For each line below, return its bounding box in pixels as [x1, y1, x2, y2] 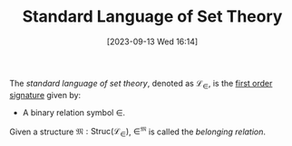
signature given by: [9, 89, 82, 100]
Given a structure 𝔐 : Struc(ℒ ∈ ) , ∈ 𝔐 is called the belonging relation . [9, 124, 266, 139]
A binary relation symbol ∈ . [22, 106, 125, 118]
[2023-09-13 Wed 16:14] [106, 36, 199, 47]
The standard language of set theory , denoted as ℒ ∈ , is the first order [9, 78, 273, 91]
